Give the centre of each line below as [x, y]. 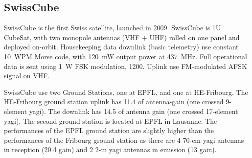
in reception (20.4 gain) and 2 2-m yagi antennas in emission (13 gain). [110, 149]
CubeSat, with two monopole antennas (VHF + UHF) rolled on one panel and [122, 37]
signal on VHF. [27, 76]
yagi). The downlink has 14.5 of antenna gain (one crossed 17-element [134, 111]
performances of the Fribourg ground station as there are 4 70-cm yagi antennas [124, 140]
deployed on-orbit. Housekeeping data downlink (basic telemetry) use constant [121, 47]
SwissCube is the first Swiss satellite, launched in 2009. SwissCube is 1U [113, 28]
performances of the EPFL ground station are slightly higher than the [109, 130]
